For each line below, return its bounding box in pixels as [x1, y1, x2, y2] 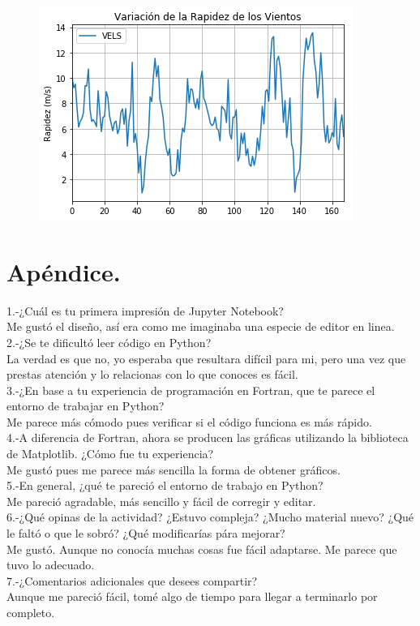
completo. [6, 604, 55, 620]
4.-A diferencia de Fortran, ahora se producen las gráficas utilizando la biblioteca [6, 429, 409, 446]
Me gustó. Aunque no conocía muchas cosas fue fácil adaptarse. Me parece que [6, 540, 397, 557]
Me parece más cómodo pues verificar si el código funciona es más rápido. [6, 413, 372, 430]
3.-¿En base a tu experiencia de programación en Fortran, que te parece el [6, 381, 375, 398]
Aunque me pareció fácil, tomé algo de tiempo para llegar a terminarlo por [6, 588, 378, 605]
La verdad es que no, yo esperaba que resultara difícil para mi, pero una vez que [6, 349, 406, 367]
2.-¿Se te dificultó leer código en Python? [6, 333, 212, 350]
